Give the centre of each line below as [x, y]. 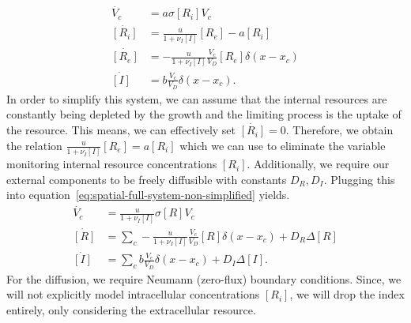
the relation [34, 145]
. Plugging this [359, 179]
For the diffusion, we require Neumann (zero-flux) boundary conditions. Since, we [204, 278]
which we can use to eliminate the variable [283, 145]
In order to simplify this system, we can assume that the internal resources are [197, 98]
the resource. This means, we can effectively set [121, 130]
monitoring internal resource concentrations [112, 164]
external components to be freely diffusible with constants [147, 179]
